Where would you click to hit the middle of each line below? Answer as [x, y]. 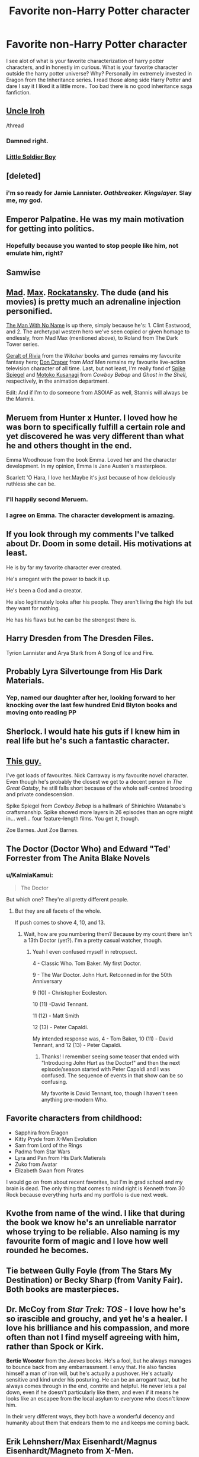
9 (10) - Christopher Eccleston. [70, 992]
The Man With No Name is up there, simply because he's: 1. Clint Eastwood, [99, 326]
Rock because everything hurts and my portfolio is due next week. [87, 1194]
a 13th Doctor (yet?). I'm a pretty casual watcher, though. [93, 940]
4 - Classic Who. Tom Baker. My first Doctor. [87, 963]
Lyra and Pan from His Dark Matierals [60, 1158]
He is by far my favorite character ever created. [64, 567]
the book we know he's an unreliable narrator [91, 1223]
